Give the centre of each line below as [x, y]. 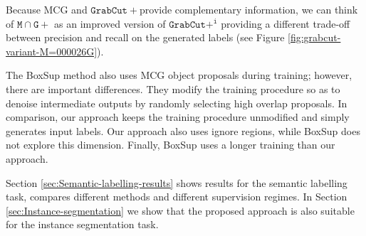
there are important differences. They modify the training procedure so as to [173, 88]
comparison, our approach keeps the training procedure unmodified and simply [178, 117]
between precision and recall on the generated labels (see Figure [145, 37]
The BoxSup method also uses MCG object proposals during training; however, [179, 75]
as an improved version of [110, 23]
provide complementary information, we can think [249, 9]
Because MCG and [47, 9]
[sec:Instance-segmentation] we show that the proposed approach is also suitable [180, 210]
